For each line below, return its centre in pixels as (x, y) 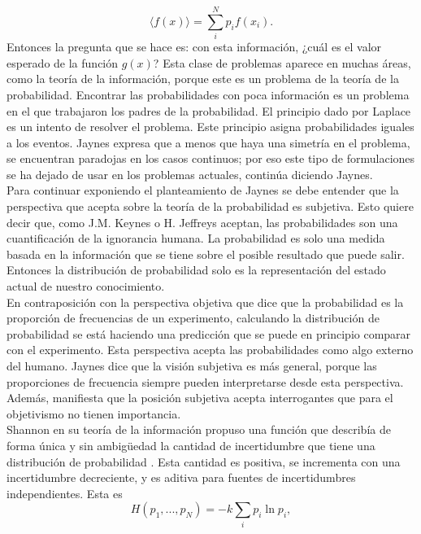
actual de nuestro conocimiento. (86, 286)
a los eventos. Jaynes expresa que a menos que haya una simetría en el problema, (208, 142)
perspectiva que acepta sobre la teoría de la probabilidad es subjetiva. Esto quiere (210, 206)
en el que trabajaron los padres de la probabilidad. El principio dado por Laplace (209, 110)
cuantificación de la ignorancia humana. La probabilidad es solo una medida (196, 238)
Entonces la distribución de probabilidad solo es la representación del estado (196, 270)
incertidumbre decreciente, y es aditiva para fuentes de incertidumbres (181, 477)
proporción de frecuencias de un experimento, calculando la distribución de (193, 318)
